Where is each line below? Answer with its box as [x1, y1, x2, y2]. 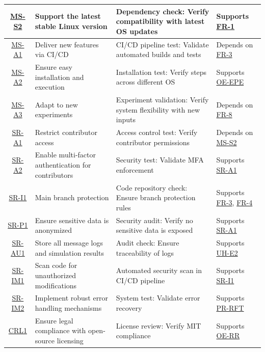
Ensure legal [35, 315, 73, 326]
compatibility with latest [116, 16, 205, 26]
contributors [35, 169, 73, 180]
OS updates [116, 25, 158, 36]
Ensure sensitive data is [35, 214, 109, 225]
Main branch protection [35, 192, 109, 203]
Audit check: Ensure [116, 237, 179, 248]
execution [35, 82, 65, 92]
